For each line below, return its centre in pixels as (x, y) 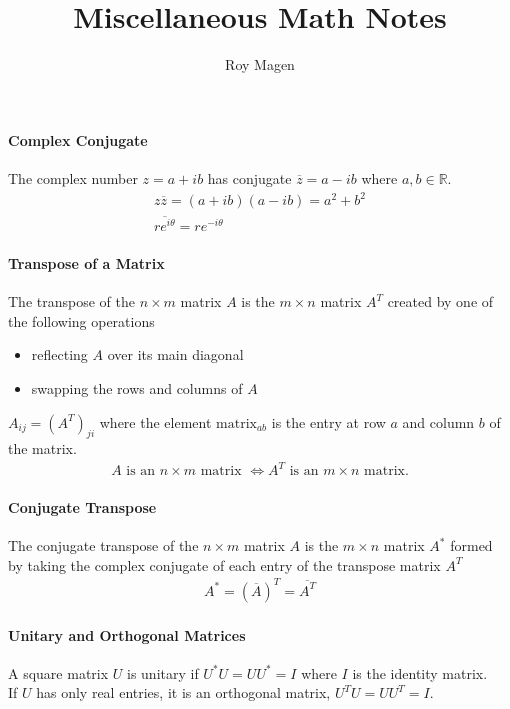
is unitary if (162, 672)
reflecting (59, 354)
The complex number (73, 177)
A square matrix (58, 672)
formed (471, 545)
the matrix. (42, 448)
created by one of (440, 301)
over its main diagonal (175, 354)
